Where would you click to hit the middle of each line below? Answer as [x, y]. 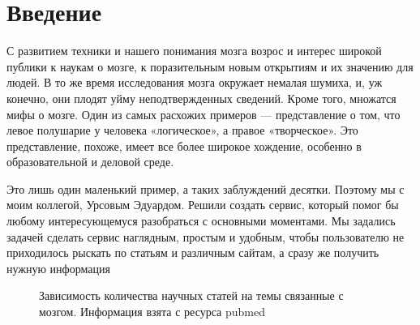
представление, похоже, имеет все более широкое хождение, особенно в [184, 145]
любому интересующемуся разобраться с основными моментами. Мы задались [201, 221]
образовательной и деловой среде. [90, 162]
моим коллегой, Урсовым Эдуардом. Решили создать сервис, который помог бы [203, 205]
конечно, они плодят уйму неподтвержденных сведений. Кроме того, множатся [201, 98]
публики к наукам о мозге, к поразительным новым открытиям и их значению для [210, 66]
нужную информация [58, 268]
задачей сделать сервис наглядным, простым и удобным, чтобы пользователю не [206, 236]
